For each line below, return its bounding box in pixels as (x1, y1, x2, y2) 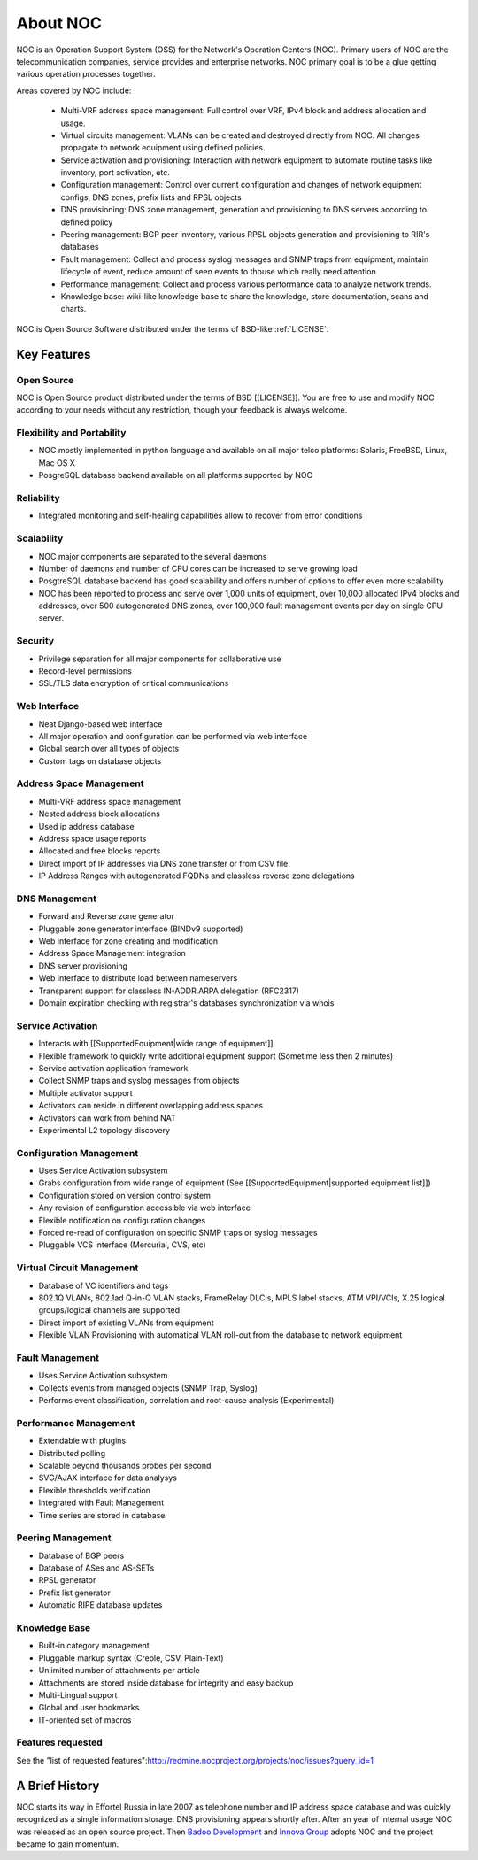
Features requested (16, 1736, 104, 1748)
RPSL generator (38, 1575, 96, 1586)
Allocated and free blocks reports (38, 845, 161, 856)
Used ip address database (38, 821, 135, 831)
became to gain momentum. (16, 1838, 119, 1849)
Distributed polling (38, 1447, 106, 1458)
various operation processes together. (16, 69, 156, 80)
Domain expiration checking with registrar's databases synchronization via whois (38, 998, 335, 1008)
